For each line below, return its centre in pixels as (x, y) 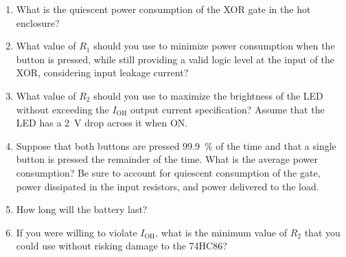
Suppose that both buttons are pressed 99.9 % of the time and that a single (176, 145)
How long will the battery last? (82, 209)
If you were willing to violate (77, 232)
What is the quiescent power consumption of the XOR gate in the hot (163, 9)
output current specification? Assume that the (228, 109)
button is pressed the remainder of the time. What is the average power (167, 159)
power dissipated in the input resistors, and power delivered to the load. (168, 186)
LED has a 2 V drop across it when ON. (102, 123)
